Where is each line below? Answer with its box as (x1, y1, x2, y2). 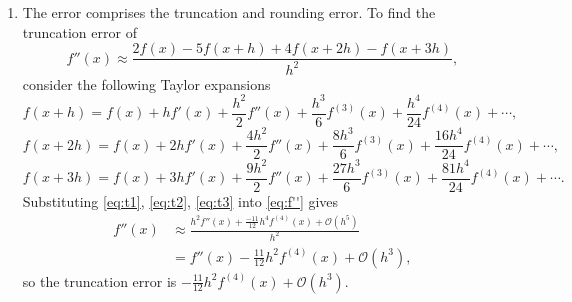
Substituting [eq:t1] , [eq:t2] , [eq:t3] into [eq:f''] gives (22, 190, 339, 211)
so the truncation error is (22, 270, 177, 291)
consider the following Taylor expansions (22, 73, 271, 94)
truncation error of (22, 21, 137, 42)
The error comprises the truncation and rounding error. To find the (22, 2, 436, 22)
